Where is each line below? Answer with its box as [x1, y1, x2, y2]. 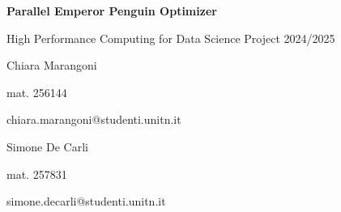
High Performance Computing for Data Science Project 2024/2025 [6, 29, 335, 46]
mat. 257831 [6, 165, 67, 182]
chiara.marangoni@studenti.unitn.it [6, 111, 181, 128]
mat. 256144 [6, 83, 67, 100]
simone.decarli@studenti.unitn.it [6, 193, 166, 210]
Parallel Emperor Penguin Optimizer [6, 2, 217, 19]
